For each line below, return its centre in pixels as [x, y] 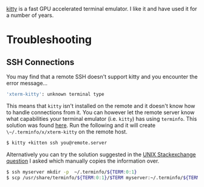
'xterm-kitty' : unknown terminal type [55, 94]
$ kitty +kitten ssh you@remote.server [57, 143]
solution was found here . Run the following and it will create [81, 125]
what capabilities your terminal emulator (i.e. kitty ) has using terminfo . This [102, 118]
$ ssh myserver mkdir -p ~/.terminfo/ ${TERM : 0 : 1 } [72, 172]
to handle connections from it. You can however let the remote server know [100, 112]
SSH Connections [40, 62]
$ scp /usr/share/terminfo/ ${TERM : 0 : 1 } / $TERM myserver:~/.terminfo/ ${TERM [103, 178]
